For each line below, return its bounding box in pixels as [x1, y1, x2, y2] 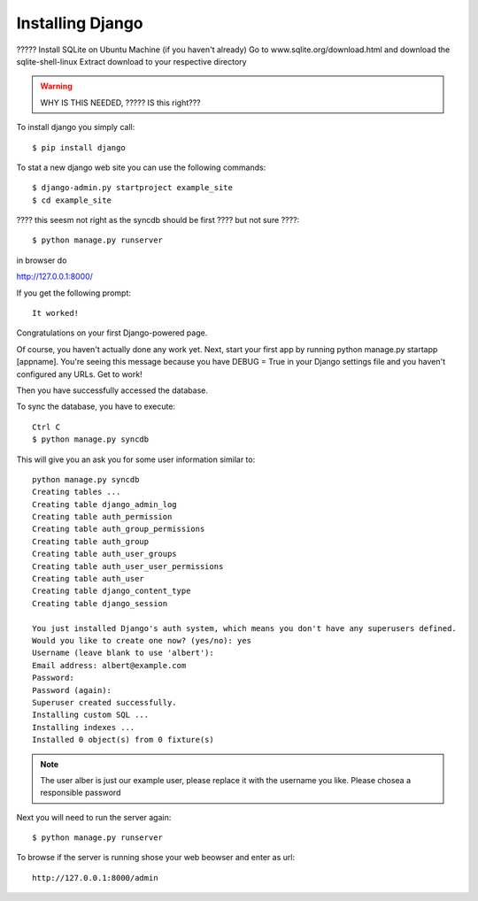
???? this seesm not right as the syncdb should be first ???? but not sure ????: [16, 215, 300, 226]
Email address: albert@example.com [32, 660, 187, 670]
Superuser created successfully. [32, 697, 177, 707]
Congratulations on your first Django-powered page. [16, 327, 208, 338]
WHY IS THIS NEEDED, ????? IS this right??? [40, 97, 201, 108]
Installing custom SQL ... [32, 710, 150, 720]
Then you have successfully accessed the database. [16, 385, 208, 396]
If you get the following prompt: [16, 288, 132, 298]
